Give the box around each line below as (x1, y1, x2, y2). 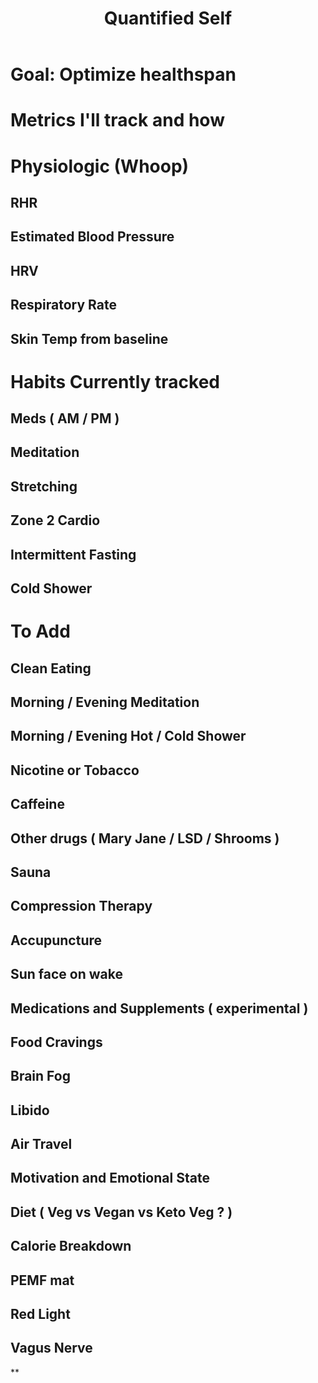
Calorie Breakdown (10, 1238, 132, 1255)
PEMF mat (10, 1272, 75, 1289)
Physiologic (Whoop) (10, 155, 190, 177)
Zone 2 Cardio (10, 512, 101, 529)
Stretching (10, 478, 78, 495)
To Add (10, 620, 71, 643)
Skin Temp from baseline (10, 330, 169, 347)
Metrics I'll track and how (10, 109, 225, 132)
